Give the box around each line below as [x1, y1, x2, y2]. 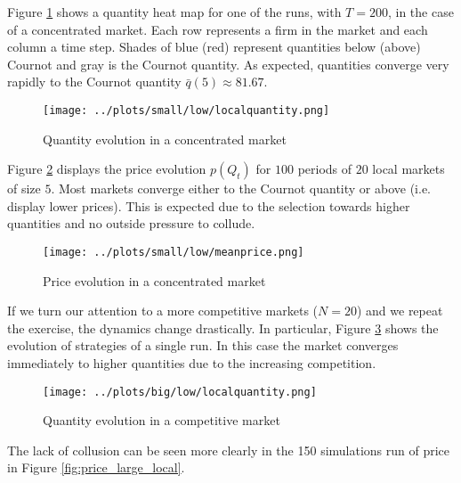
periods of [297, 160, 352, 178]
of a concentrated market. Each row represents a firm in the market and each [7, 20, 428, 38]
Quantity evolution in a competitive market [43, 411, 280, 430]
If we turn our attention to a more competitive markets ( [7, 301, 319, 320]
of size [7, 179, 41, 198]
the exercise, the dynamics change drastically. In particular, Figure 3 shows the [7, 318, 439, 337]
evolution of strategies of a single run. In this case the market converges [7, 336, 399, 355]
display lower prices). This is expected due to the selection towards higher [7, 196, 410, 215]
